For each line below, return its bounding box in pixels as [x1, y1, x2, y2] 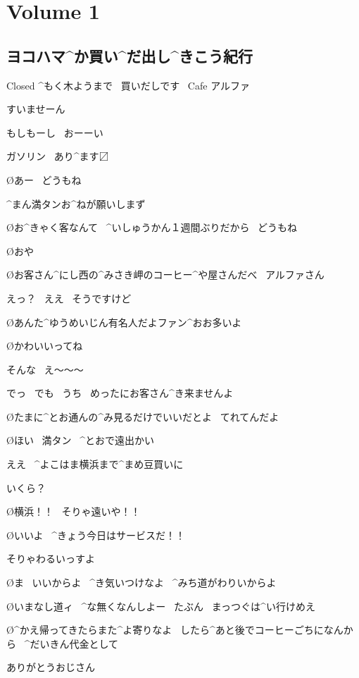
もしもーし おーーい [6, 125, 103, 140]
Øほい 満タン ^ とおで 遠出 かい [6, 433, 154, 448]
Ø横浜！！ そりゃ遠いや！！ [6, 504, 141, 519]
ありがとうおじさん [6, 660, 95, 674]
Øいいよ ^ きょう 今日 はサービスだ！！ [6, 527, 186, 542]
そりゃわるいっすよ [6, 551, 95, 566]
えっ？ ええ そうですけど [6, 290, 132, 305]
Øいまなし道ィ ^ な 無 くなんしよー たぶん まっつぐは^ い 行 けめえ [6, 598, 315, 613]
